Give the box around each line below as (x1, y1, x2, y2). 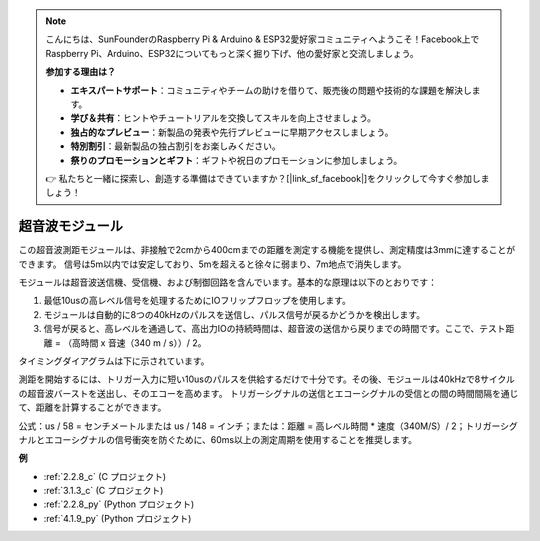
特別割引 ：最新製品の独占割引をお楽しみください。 (70, 140, 281, 152)
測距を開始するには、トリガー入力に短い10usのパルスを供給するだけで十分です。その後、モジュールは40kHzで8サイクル (18, 373, 515, 385)
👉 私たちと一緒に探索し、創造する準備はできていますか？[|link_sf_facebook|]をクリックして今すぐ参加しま (45, 172, 490, 184)
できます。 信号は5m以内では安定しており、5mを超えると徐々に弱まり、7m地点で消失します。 (18, 258, 407, 270)
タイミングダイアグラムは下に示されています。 (18, 355, 210, 367)
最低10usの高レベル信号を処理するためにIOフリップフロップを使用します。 (43, 295, 352, 307)
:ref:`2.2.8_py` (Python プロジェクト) (43, 498, 195, 510)
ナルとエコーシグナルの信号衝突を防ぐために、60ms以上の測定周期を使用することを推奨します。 (18, 433, 418, 445)
